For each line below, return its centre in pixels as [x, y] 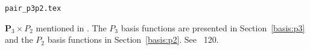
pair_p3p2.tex [33, 8]
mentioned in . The [71, 27]
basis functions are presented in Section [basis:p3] [213, 27]
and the [19, 39]
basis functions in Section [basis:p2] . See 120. [133, 39]
